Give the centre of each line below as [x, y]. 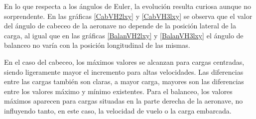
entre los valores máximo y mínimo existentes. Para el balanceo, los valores [118, 91]
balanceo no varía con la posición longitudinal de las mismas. [97, 45]
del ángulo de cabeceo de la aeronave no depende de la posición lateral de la [120, 26]
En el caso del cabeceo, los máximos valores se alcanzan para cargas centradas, [124, 61]
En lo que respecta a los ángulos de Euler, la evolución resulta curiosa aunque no [128, 6]
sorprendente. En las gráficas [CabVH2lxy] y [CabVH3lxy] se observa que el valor [128, 16]
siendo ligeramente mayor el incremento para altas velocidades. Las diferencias [124, 71]
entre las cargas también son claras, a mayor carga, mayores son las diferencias [124, 81]
